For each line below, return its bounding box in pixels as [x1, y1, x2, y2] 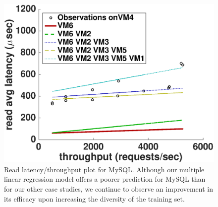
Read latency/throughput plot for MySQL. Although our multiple [4, 164, 205, 174]
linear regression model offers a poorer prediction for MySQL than [4, 174, 206, 184]
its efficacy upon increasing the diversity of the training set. [4, 193, 185, 204]
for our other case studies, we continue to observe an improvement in [4, 184, 214, 194]
